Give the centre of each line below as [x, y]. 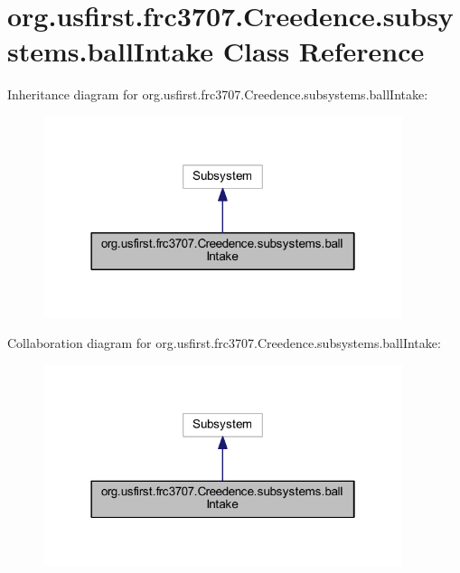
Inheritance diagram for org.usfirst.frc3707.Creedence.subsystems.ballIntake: [218, 94]
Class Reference [324, 51]
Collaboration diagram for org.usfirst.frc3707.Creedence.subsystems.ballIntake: [224, 343]
